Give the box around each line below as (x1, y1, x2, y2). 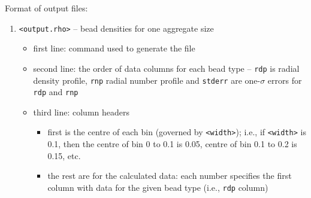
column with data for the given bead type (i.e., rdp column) (47, 181, 268, 193)
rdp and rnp (33, 86, 78, 98)
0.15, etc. (47, 149, 81, 162)
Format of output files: (5, 2, 88, 14)
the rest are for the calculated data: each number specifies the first (47, 169, 292, 182)
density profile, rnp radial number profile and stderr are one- (33, 74, 261, 86)
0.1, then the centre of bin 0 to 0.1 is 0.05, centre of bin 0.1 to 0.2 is (47, 138, 297, 150)
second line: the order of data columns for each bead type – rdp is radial (33, 62, 300, 74)
